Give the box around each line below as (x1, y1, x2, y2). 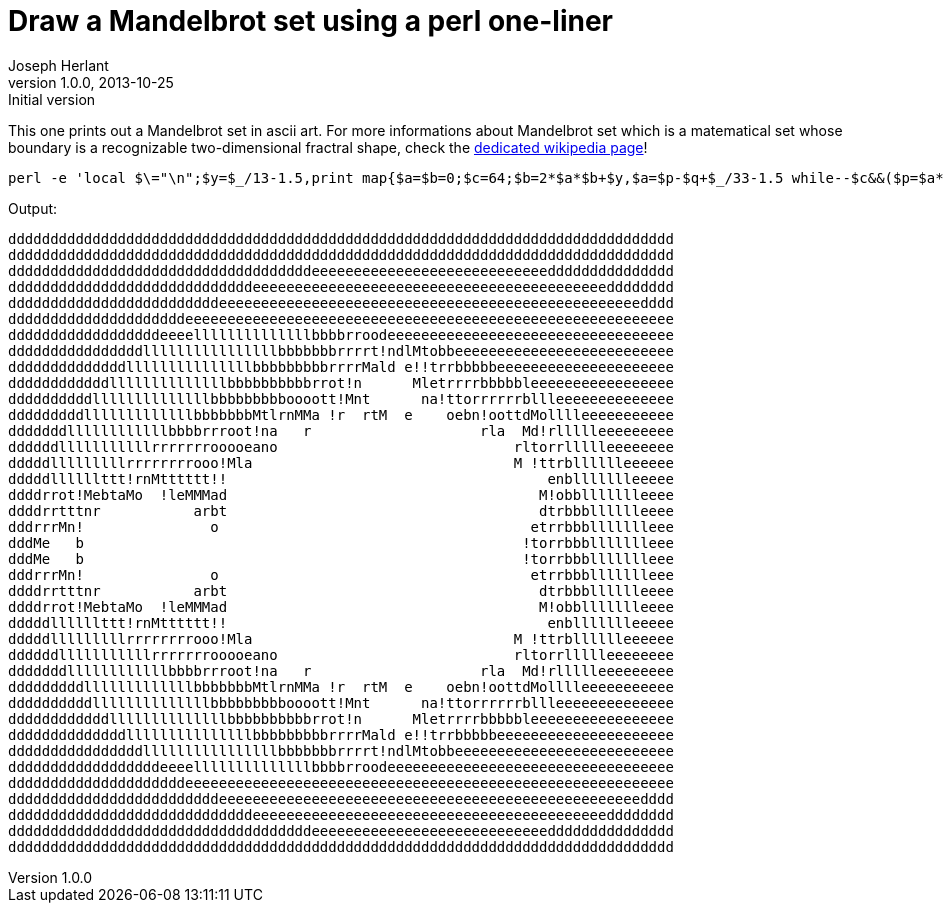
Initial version (8, 90, 96, 108)
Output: (8, 199, 58, 217)
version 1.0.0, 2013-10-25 (8, 73, 174, 91)
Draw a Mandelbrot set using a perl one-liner (8, 4, 613, 38)
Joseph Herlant (8, 56, 109, 74)
